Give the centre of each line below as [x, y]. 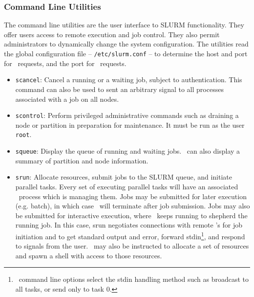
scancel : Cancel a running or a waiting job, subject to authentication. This [129, 80]
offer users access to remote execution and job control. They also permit [112, 34]
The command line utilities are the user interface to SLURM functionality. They [124, 25]
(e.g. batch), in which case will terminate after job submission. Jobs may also [133, 206]
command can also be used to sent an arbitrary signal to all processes [119, 89]
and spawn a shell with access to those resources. [89, 255]
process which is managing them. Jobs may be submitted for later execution [133, 196]
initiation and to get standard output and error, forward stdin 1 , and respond [130, 235]
